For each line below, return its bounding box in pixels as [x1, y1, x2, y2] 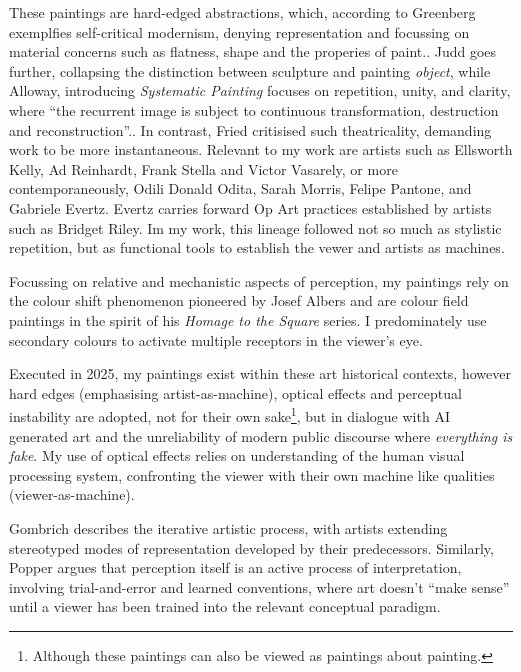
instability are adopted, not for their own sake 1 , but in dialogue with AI [9, 403, 450, 426]
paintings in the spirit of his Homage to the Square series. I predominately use [9, 309, 487, 330]
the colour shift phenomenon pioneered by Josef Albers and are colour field [9, 290, 469, 311]
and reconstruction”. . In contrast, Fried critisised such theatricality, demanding [9, 119, 492, 140]
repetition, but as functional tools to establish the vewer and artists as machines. [9, 237, 505, 258]
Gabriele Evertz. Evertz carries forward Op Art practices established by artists [9, 197, 492, 218]
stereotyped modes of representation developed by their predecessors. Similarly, [9, 537, 494, 558]
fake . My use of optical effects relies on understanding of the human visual [9, 445, 465, 466]
